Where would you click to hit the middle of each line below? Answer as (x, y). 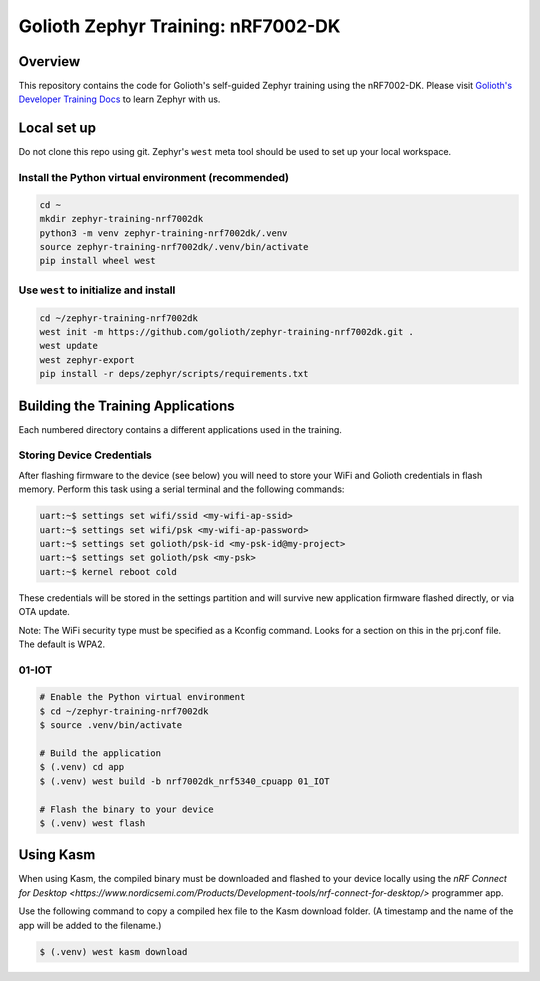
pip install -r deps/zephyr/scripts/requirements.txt (174, 374)
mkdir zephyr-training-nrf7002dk (121, 219)
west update (69, 346)
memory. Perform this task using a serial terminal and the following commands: (181, 489)
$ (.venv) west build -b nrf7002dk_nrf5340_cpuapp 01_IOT (184, 781)
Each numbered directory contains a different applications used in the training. (180, 429)
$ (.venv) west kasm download (113, 951)
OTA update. (44, 612)
